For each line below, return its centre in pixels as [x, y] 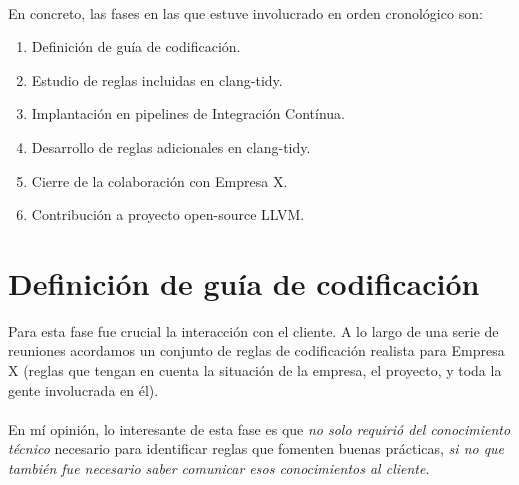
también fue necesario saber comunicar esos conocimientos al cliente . [219, 468]
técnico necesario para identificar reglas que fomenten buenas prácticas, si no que [256, 448]
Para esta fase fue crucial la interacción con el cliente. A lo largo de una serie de [253, 330]
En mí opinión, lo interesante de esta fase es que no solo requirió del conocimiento [259, 428]
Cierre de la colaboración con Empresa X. [159, 180]
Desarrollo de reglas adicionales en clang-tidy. [171, 146]
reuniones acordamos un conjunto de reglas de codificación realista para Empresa [256, 350]
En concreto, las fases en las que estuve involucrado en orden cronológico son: [245, 12]
